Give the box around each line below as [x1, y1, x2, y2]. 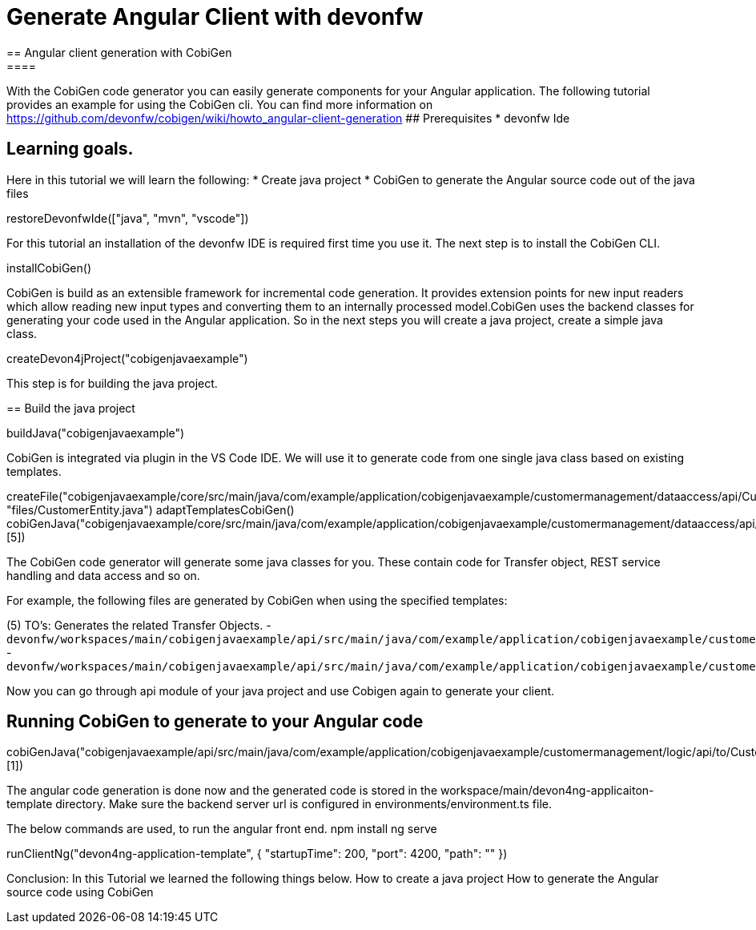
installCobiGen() [6, 260, 92, 275]
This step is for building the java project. [6, 376, 218, 390]
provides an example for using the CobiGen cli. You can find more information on [6, 97, 433, 111]
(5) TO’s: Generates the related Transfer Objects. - [6, 618, 271, 632]
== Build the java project [6, 401, 135, 415]
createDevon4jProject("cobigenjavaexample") [6, 351, 248, 365]
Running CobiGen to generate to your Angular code [6, 711, 424, 732]
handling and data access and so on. [6, 568, 200, 582]
